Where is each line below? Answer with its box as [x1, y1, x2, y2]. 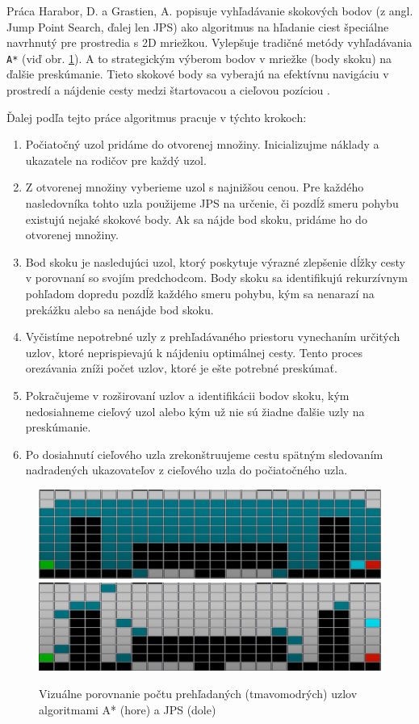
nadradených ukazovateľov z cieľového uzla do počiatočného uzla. [25, 461, 348, 478]
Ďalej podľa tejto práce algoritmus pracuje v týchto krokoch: [6, 108, 307, 125]
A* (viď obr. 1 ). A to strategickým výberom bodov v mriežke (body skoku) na [6, 49, 392, 66]
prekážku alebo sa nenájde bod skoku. [25, 301, 214, 318]
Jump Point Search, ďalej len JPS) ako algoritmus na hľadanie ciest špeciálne [6, 18, 389, 35]
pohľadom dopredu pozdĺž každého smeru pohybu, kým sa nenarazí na [25, 284, 375, 301]
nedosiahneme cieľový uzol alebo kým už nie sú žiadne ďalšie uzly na [25, 402, 365, 419]
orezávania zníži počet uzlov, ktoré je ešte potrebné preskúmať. [25, 360, 337, 377]
